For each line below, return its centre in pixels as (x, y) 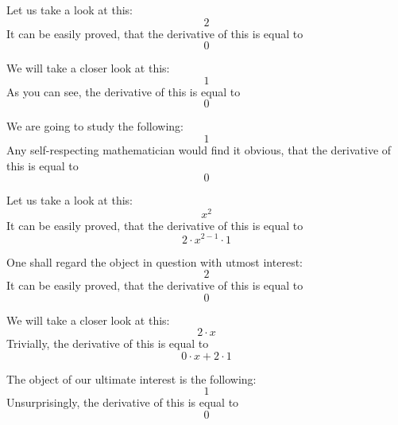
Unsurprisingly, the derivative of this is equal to (123, 402)
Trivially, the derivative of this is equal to (108, 343)
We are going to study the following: (95, 126)
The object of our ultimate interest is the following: (131, 378)
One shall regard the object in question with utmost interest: (155, 261)
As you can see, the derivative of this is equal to (124, 91)
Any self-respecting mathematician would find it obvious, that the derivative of (199, 149)
